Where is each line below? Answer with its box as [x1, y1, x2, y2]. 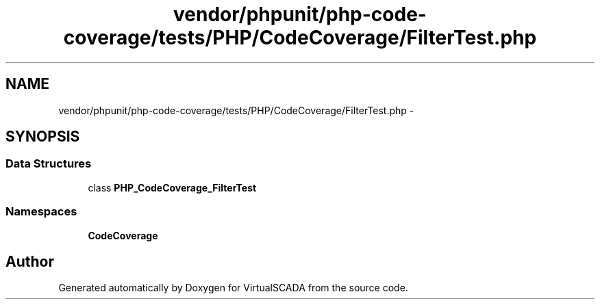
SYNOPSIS [5, 128, 80, 146]
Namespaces [5, 204, 77, 219]
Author [5, 252, 54, 270]
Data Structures [5, 157, 92, 171]
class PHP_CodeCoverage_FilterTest [88, 181, 257, 194]
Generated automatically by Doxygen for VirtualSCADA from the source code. [58, 282, 408, 294]
